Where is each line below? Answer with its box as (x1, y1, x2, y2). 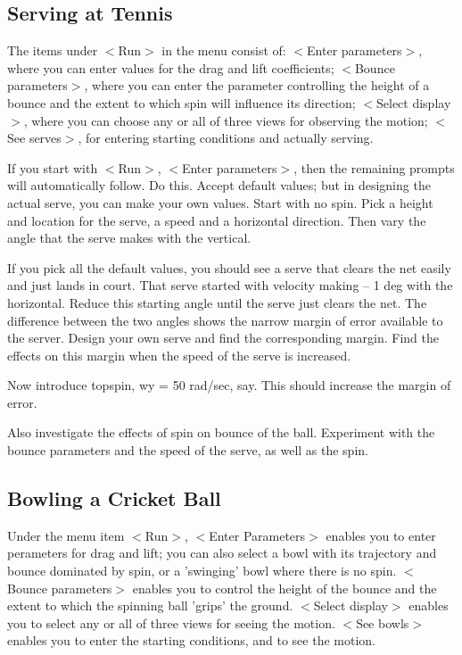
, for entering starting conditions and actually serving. (78, 129, 374, 147)
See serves (7, 129, 62, 147)
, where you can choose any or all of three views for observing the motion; (23, 111, 428, 129)
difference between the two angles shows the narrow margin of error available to (7, 311, 443, 329)
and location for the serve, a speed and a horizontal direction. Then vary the (7, 211, 426, 229)
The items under (7, 41, 98, 60)
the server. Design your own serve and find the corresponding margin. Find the (7, 328, 439, 347)
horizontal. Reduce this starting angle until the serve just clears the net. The (7, 293, 427, 311)
